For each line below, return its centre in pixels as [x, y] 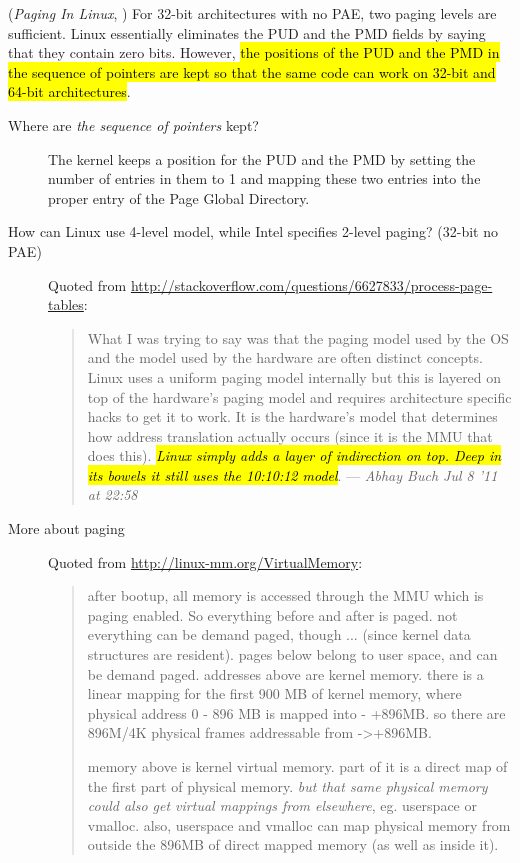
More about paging [66, 528]
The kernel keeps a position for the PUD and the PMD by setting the [262, 158]
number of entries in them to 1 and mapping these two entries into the [264, 178]
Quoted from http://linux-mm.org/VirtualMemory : [205, 561]
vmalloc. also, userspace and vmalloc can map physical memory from [299, 824]
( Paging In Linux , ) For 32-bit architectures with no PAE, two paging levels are [252, 13]
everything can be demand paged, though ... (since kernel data [279, 634]
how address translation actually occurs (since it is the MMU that [290, 435]
